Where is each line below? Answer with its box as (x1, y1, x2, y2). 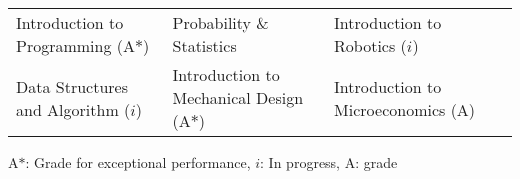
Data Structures (16, 74, 128, 98)
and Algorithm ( (16, 97, 131, 121)
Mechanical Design (172, 86, 304, 109)
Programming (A (16, 34, 135, 57)
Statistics (172, 34, 237, 57)
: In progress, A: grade (260, 152, 398, 172)
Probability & (172, 11, 269, 34)
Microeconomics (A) (334, 97, 476, 121)
